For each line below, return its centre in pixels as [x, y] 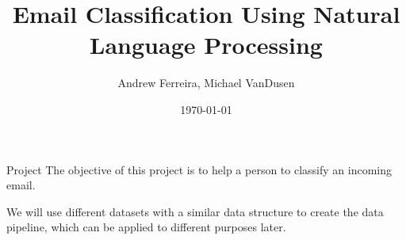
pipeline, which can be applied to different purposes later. [146, 227]
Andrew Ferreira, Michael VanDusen [206, 83]
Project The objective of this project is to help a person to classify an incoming [199, 169]
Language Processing [206, 45]
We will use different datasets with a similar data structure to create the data [195, 211]
